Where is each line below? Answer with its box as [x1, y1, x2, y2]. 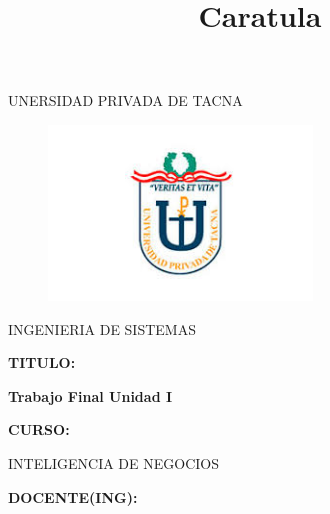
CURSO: [8, 419, 70, 440]
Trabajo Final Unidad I [8, 385, 173, 406]
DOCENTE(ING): [8, 486, 138, 507]
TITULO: [8, 352, 76, 373]
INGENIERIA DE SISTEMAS [8, 318, 196, 339]
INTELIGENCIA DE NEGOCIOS [8, 452, 219, 473]
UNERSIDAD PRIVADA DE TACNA [8, 90, 243, 111]
